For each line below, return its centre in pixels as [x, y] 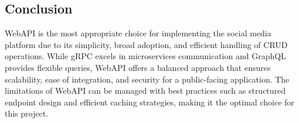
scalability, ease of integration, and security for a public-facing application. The [147, 79]
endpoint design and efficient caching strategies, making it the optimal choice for [149, 102]
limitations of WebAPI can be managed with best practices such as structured [145, 90]
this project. [27, 113]
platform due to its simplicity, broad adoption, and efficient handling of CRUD [146, 44]
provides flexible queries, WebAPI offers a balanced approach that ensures [138, 67]
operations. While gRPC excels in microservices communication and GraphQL [145, 56]
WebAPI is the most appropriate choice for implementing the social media [138, 33]
